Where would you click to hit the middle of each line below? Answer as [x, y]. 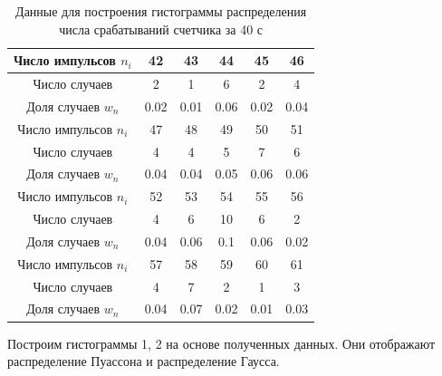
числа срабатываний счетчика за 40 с [161, 29]
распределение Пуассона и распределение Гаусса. [144, 361]
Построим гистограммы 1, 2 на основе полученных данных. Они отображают [221, 343]
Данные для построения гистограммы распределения [161, 11]
